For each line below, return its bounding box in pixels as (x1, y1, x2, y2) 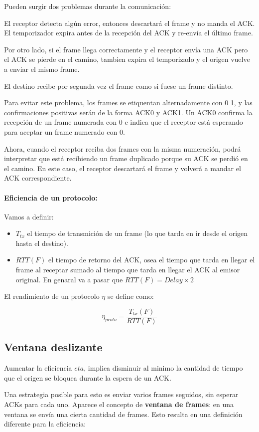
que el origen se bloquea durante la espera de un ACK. (4, 372, 171, 383)
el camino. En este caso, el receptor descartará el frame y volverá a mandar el (4, 163, 241, 173)
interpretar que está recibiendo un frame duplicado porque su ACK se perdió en (4, 153, 248, 164)
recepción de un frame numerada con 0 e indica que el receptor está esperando (4, 117, 243, 127)
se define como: (107, 291, 154, 301)
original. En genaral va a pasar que (15, 274, 123, 284)
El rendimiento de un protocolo (4, 291, 100, 301)
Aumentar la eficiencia (4, 363, 72, 373)
